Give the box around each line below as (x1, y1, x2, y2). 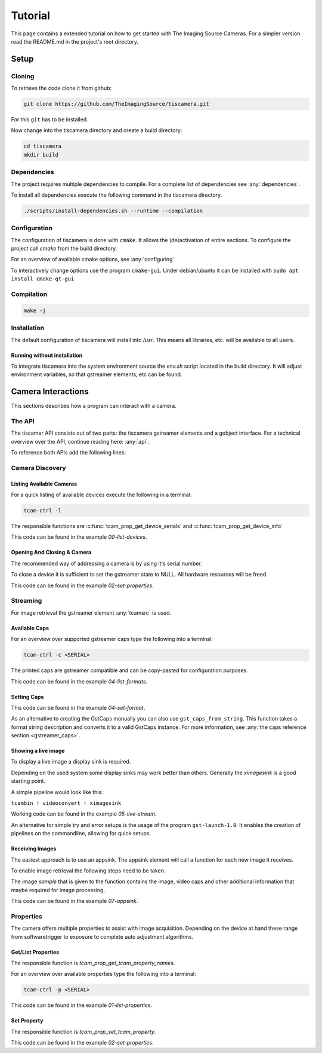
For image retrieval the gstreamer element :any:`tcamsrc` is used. (11, 609, 172, 616)
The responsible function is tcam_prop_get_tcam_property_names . (11, 960, 175, 967)
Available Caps (11, 624, 49, 631)
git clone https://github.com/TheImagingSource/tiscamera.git (23, 100, 209, 108)
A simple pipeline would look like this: (11, 788, 104, 795)
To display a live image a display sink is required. (11, 758, 131, 765)
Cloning (11, 72, 35, 80)
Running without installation (11, 352, 83, 359)
